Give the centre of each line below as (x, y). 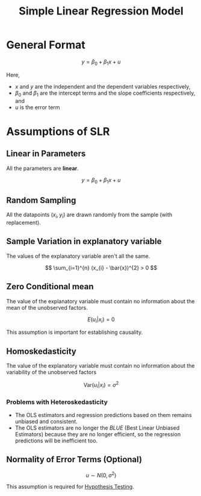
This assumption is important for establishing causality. (75, 332)
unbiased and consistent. (46, 421)
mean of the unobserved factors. (47, 307)
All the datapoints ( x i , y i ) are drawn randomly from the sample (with (89, 215)
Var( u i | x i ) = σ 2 (101, 385)
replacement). (23, 222)
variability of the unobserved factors (51, 372)
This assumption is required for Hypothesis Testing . (70, 487)
